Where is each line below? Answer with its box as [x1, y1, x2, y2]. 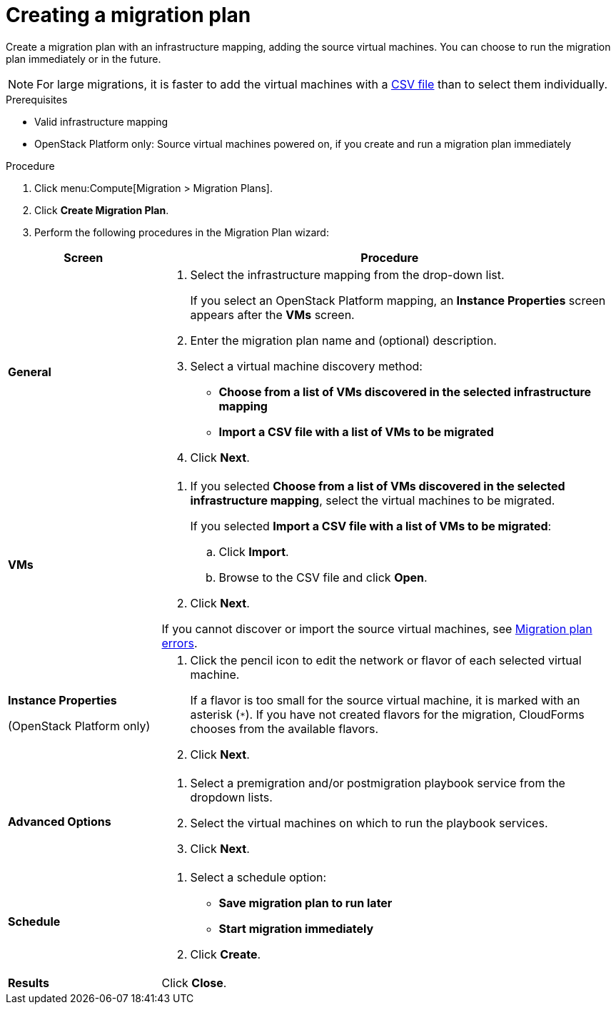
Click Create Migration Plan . [34, 203, 169, 216]
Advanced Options [8, 814, 111, 829]
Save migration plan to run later [218, 895, 393, 910]
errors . [161, 635, 198, 650]
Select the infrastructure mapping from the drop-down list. [190, 267, 505, 282]
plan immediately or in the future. [6, 52, 161, 65]
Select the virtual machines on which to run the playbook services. [190, 815, 548, 830]
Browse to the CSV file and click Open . [218, 570, 428, 585]
